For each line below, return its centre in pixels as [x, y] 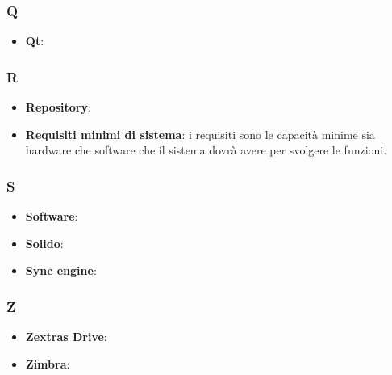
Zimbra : [48, 363]
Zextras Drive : [66, 337]
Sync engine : [61, 270]
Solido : [44, 243]
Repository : [58, 107]
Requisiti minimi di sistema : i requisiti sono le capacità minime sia [200, 134]
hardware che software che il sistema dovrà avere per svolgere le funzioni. [206, 150]
